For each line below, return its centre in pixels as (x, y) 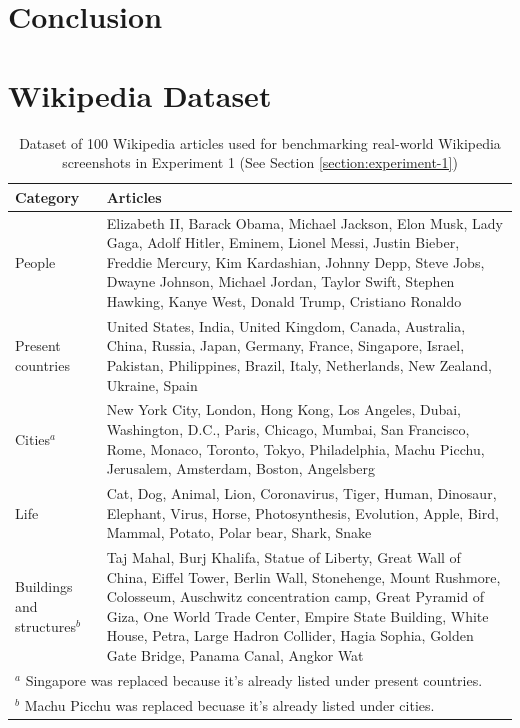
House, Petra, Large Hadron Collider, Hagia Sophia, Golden (290, 635)
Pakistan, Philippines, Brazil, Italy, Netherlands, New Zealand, (299, 364)
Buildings (44, 586)
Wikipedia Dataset (140, 94)
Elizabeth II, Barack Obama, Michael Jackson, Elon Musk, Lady (304, 222)
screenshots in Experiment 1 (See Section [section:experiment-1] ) (260, 162)
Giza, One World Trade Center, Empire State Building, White (297, 615)
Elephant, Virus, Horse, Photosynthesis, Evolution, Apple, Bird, (302, 512)
